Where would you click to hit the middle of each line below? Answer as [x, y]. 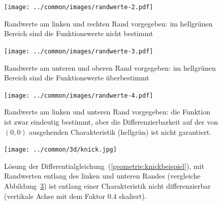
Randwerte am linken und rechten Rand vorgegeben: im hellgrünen [108, 23]
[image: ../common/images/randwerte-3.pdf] [79, 51]
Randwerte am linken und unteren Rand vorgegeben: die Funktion [107, 112]
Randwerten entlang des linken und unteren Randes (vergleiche [102, 176]
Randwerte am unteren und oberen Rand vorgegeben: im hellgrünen [110, 67]
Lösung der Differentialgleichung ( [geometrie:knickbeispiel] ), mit [104, 166]
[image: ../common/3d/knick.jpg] [60, 150]
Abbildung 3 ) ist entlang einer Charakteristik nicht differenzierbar [107, 185]
